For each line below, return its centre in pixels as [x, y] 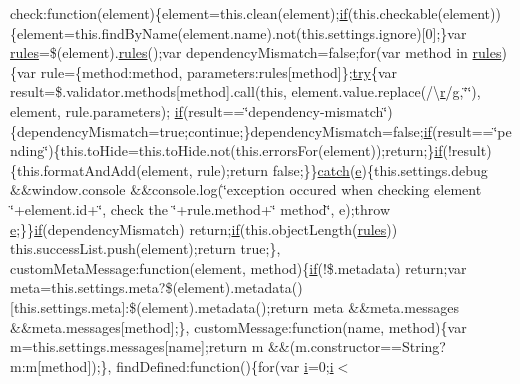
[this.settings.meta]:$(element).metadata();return [159, 306]
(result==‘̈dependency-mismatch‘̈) [287, 110]
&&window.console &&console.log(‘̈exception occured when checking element [246, 189]
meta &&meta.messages [386, 306]
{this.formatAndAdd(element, [101, 169]
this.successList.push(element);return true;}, [145, 248]
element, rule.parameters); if [96, 110]
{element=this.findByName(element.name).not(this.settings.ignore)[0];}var [238, 32]
